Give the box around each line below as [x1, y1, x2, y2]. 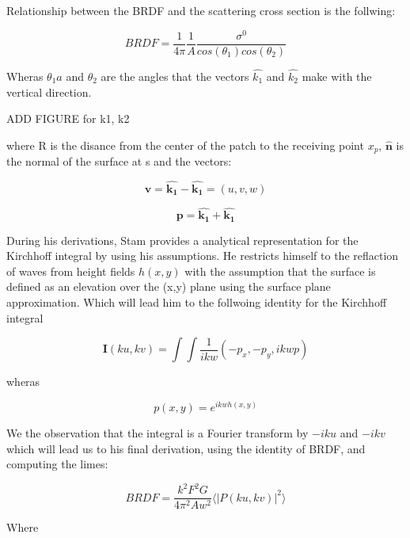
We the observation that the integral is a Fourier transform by [6, 424, 309, 441]
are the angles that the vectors [101, 67, 249, 84]
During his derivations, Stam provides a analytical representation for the [6, 231, 359, 248]
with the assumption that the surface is [184, 262, 376, 279]
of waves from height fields [6, 262, 135, 279]
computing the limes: [6, 456, 108, 472]
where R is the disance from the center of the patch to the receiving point [6, 136, 364, 153]
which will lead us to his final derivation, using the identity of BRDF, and [6, 440, 366, 456]
